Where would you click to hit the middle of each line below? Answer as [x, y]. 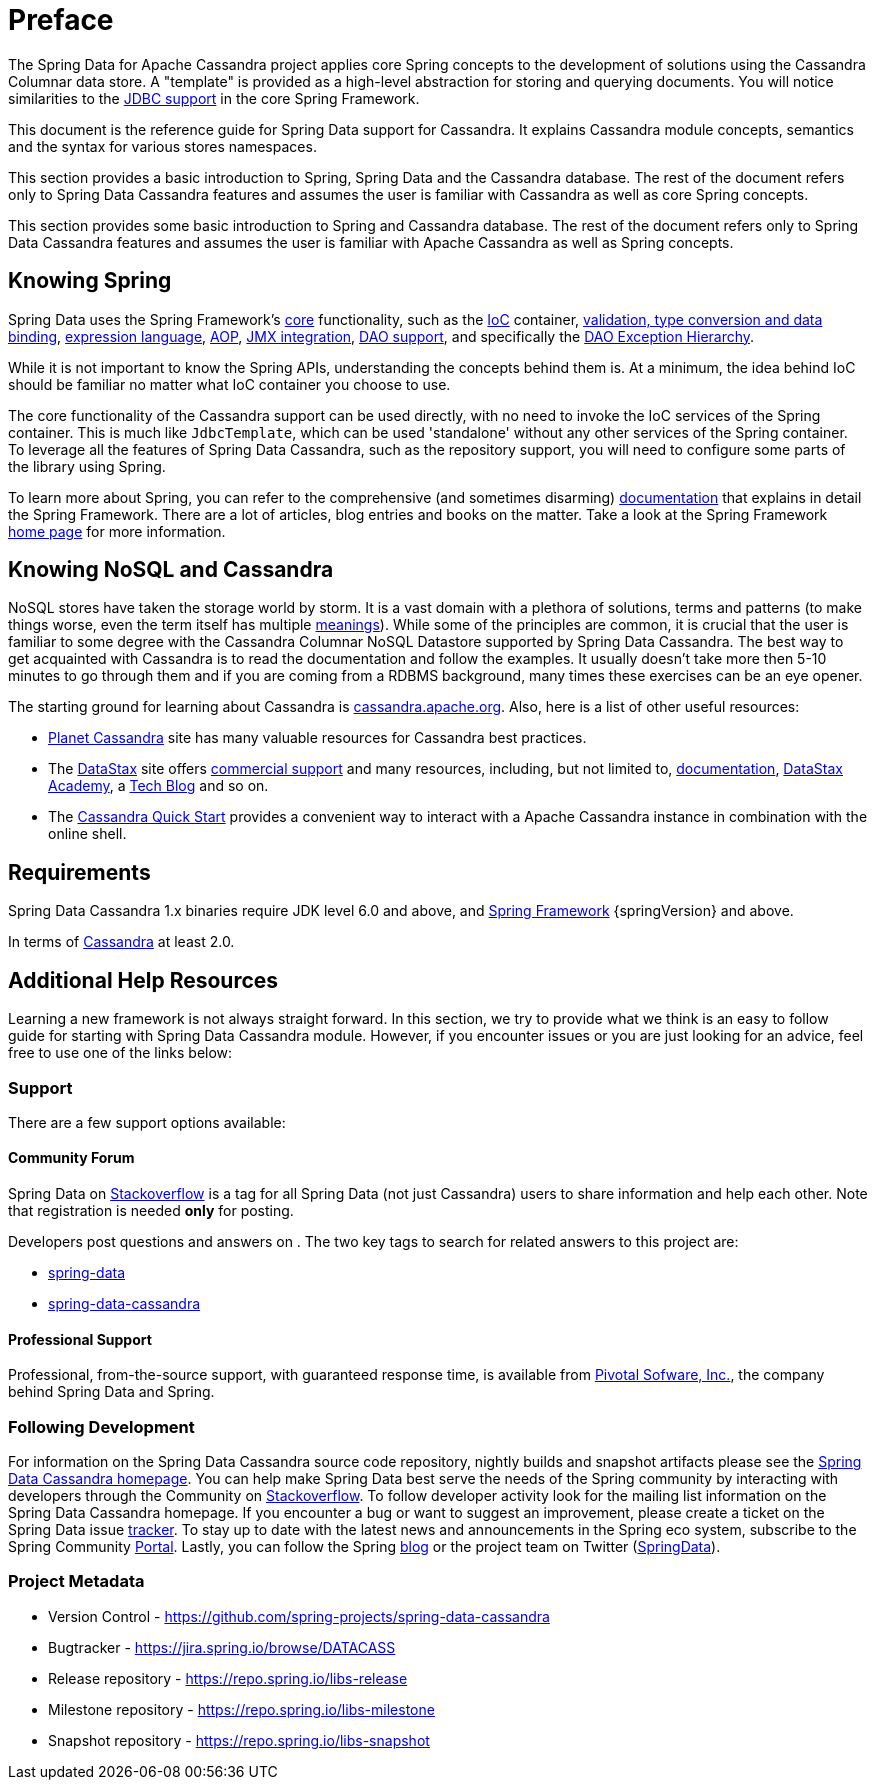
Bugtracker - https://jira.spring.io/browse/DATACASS [222, 1647]
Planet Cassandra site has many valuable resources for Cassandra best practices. [317, 738]
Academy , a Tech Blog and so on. [158, 786]
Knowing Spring [90, 281]
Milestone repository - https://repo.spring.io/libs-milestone [241, 1709]
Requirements [79, 872]
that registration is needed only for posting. [151, 1211]
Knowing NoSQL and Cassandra [171, 570]
